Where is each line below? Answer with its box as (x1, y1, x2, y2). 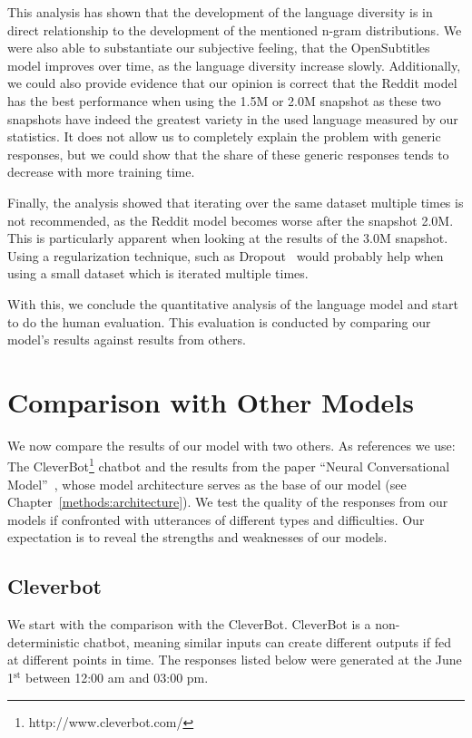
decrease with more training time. (7, 162, 195, 181)
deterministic (7, 632, 80, 651)
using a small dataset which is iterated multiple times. (7, 264, 309, 283)
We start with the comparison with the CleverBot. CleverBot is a (7, 615, 371, 634)
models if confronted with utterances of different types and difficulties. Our (7, 510, 425, 529)
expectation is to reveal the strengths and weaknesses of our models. (7, 528, 388, 547)
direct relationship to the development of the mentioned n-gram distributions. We (7, 20, 462, 39)
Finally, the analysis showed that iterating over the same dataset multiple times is (7, 192, 464, 211)
